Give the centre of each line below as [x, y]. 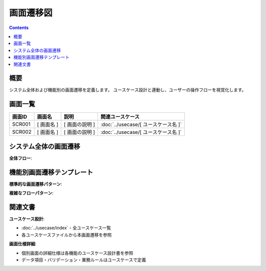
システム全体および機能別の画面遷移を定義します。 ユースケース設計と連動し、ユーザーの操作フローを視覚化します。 [128, 90]
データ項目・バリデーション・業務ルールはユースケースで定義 [84, 260]
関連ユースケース [120, 117]
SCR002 [22, 132]
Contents [19, 28]
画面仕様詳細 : [23, 244]
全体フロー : [21, 158]
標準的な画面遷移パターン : [36, 184]
